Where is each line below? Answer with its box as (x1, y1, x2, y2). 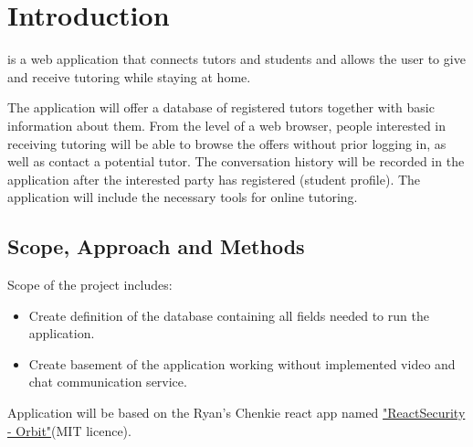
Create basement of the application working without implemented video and (28, 354, 456, 373)
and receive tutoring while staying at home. (7, 67, 251, 86)
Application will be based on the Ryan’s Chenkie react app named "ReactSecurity (7, 403, 466, 422)
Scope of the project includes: (7, 275, 173, 294)
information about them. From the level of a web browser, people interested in (7, 115, 447, 134)
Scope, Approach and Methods (7, 232, 305, 261)
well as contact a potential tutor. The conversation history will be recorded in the (7, 152, 465, 171)
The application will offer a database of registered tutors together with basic (7, 98, 435, 117)
